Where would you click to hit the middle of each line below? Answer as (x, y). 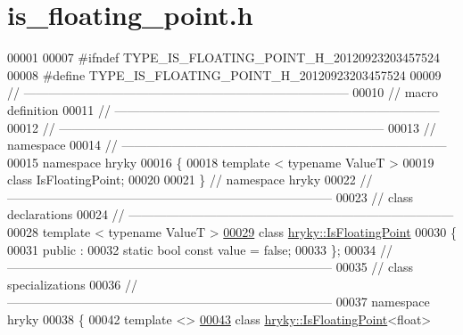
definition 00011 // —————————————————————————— (223, 109)
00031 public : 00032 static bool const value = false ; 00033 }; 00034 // (200, 249)
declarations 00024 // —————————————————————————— (231, 214)
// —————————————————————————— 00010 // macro (223, 92)
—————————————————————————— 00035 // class (211, 267)
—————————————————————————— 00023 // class (211, 196)
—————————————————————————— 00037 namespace (219, 302)
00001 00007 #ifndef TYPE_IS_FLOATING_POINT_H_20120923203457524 (223, 57)
